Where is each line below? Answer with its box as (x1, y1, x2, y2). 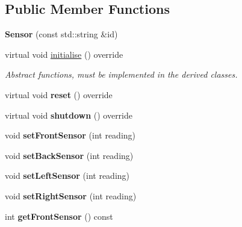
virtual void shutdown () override (5, 108, 133, 121)
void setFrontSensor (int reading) (5, 129, 136, 141)
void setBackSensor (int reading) (5, 149, 134, 161)
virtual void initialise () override (5, 48, 123, 60)
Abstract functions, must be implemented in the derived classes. (5, 68, 238, 81)
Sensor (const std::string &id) (5, 28, 118, 40)
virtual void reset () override (5, 88, 113, 101)
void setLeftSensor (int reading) (5, 169, 130, 182)
